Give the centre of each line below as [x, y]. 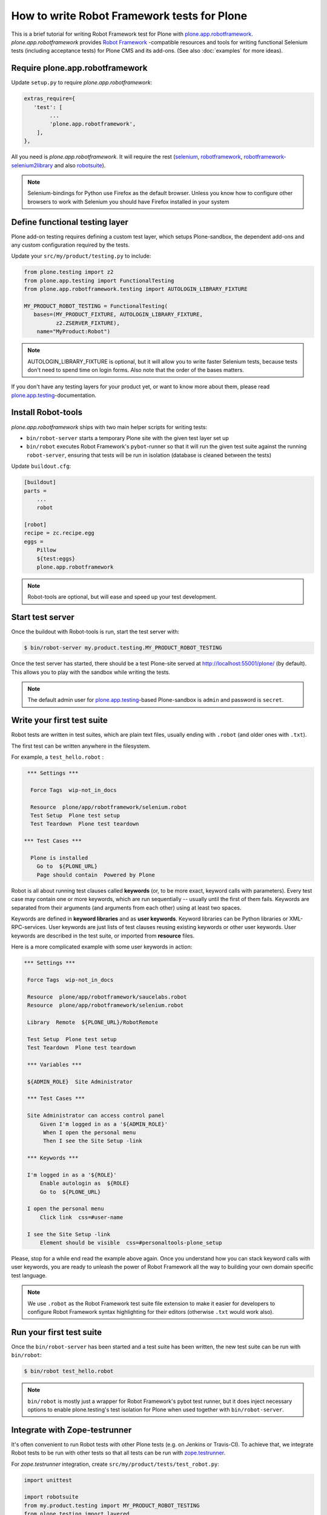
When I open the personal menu [90, 1132]
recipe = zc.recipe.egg [59, 533]
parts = [35, 491]
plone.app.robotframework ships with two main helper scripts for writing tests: [109, 427]
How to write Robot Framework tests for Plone [129, 16]
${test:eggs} [56, 558]
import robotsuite [51, 1497]
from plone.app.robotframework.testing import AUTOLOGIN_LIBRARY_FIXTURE [136, 289]
